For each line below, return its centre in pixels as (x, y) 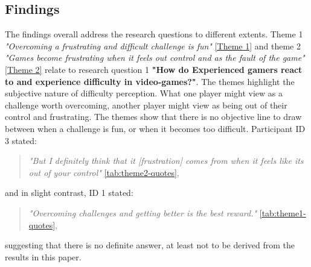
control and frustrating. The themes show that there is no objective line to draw (153, 117)
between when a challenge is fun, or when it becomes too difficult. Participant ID (155, 128)
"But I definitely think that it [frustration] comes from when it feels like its (166, 161)
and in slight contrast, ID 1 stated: (69, 193)
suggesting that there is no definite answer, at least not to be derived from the (150, 245)
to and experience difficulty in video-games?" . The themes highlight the (150, 81)
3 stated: (21, 140)
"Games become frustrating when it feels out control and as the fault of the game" (155, 58)
